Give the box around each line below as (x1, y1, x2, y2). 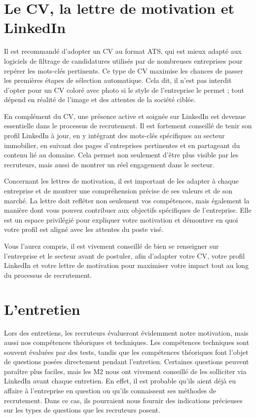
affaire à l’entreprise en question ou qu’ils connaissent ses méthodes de (4, 385, 217, 396)
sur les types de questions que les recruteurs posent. (4, 405, 160, 415)
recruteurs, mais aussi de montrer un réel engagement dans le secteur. (4, 159, 215, 169)
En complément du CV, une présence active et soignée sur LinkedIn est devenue (4, 111, 246, 121)
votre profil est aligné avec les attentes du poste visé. (4, 224, 164, 234)
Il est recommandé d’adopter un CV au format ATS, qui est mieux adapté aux (4, 46, 242, 56)
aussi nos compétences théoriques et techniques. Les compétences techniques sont (4, 337, 250, 347)
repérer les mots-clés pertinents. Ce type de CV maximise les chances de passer (4, 65, 243, 76)
